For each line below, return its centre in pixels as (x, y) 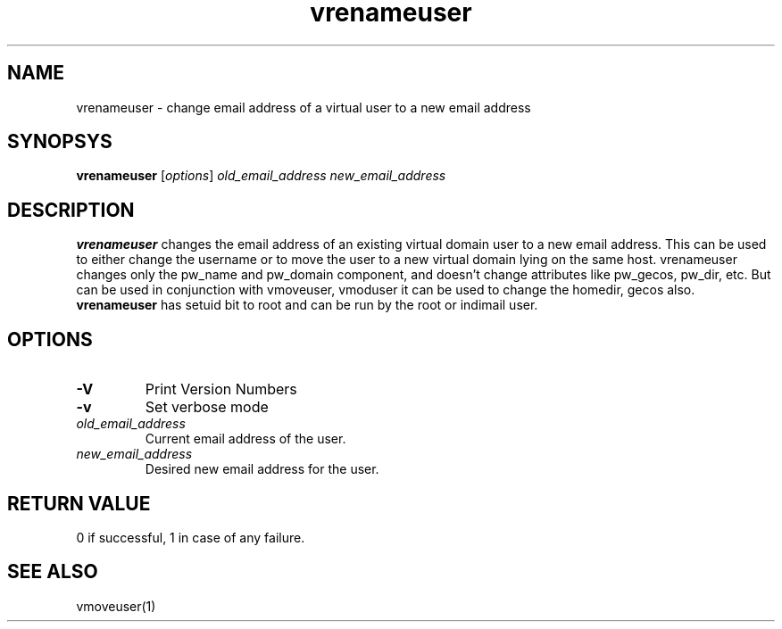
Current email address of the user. (245, 439)
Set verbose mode (207, 407)
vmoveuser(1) (116, 606)
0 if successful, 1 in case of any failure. (191, 537)
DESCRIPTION (71, 210)
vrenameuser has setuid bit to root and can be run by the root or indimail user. (307, 305)
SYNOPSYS (60, 142)
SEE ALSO (53, 572)
